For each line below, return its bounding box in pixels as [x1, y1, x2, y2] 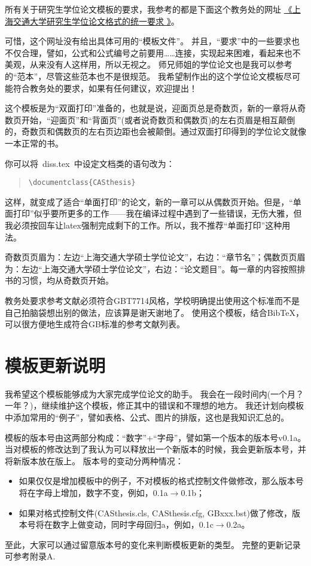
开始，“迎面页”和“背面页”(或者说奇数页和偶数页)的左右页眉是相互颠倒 [21, 113, 295, 126]
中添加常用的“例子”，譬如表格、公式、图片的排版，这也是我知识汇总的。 [5, 411, 289, 424]
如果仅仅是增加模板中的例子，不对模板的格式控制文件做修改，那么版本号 [19, 474, 304, 487]
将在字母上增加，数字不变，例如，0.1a [19, 486, 168, 498]
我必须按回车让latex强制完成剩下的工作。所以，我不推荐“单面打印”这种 [5, 218, 282, 231]
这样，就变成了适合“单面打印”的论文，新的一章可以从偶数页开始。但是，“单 [5, 195, 301, 208]
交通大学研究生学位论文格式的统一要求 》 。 [13, 14, 179, 27]
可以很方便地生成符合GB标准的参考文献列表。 [5, 318, 185, 330]
